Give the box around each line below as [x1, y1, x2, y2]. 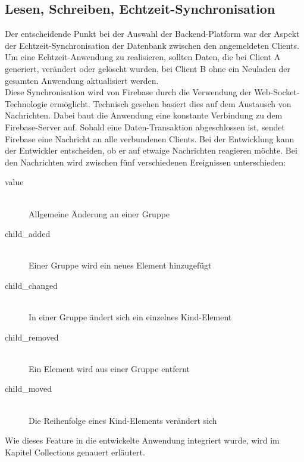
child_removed [5, 330, 59, 343]
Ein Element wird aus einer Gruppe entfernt [29, 362, 190, 374]
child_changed [5, 279, 58, 291]
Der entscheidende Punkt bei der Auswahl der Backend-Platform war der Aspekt [5, 27, 300, 40]
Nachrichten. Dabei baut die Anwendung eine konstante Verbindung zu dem [5, 109, 283, 121]
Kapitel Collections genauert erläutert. [5, 445, 145, 458]
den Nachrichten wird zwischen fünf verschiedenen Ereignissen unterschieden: [5, 155, 286, 168]
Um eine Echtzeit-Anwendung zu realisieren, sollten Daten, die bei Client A [5, 51, 281, 63]
